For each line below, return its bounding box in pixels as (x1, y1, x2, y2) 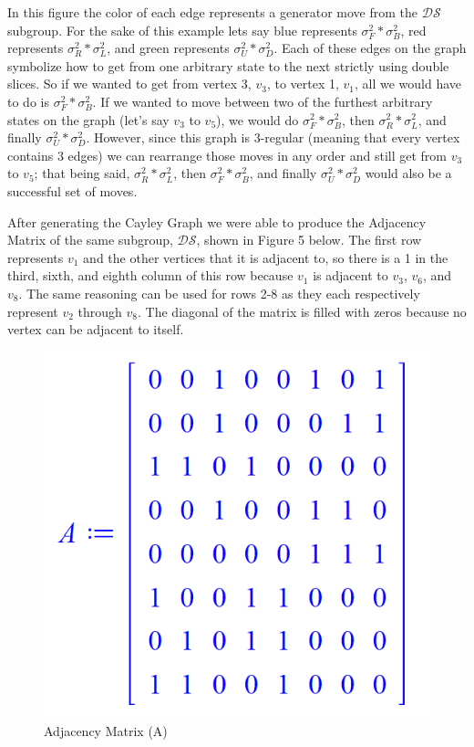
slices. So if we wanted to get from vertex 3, (7, 74, 252, 93)
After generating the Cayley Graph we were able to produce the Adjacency (7, 212, 427, 231)
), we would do (216, 110, 299, 129)
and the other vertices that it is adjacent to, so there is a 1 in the (83, 247, 448, 267)
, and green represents (107, 38, 230, 58)
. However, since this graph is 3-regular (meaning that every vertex (86, 128, 460, 147)
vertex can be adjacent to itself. (7, 320, 184, 339)
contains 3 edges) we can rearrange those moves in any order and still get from (7, 145, 448, 164)
